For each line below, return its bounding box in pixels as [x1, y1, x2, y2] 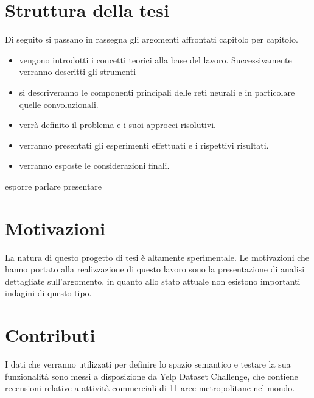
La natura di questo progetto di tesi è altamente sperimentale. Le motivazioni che [5, 251, 310, 263]
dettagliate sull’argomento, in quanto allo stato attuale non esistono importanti [5, 274, 301, 287]
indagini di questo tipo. [5, 286, 92, 299]
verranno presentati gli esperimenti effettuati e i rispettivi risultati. [19, 138, 269, 151]
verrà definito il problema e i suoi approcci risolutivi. [19, 118, 216, 131]
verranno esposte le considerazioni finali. [19, 159, 170, 172]
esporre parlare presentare [5, 179, 102, 192]
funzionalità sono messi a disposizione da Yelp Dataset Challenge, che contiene [5, 369, 298, 382]
